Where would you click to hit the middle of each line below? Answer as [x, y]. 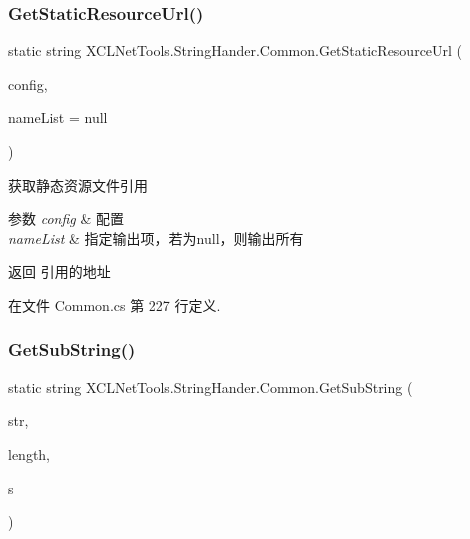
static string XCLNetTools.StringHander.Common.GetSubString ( [210, 386]
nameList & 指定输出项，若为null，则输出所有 [156, 237]
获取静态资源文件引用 [78, 184]
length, [29, 453]
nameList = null [58, 117]
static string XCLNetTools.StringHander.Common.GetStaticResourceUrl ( [235, 50]
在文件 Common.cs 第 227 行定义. [114, 304]
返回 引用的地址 [59, 271]
